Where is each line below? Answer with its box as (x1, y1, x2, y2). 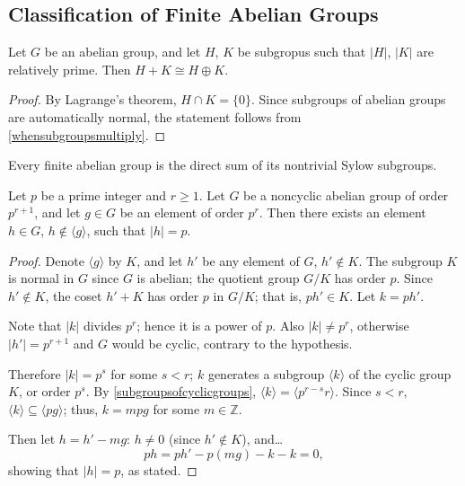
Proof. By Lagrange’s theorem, (8, 90, 177, 109)
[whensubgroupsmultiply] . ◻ (8, 125, 166, 144)
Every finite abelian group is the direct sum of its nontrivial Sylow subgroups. (8, 155, 437, 174)
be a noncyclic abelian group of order (243, 185, 449, 204)
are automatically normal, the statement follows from (8, 107, 302, 126)
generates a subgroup (207, 364, 325, 383)
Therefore (8, 364, 61, 383)
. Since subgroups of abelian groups (250, 90, 446, 109)
